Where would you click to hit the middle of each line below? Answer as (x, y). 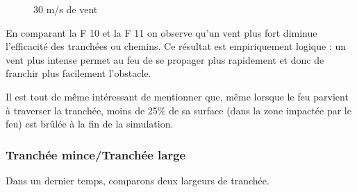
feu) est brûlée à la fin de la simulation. (90, 124)
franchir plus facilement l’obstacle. (78, 73)
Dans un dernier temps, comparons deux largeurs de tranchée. (138, 180)
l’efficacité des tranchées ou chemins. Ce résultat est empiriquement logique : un (176, 46)
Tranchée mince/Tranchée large (96, 154)
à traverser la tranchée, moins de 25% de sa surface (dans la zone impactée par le (178, 110)
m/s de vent (72, 9)
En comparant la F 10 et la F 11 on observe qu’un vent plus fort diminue (161, 32)
